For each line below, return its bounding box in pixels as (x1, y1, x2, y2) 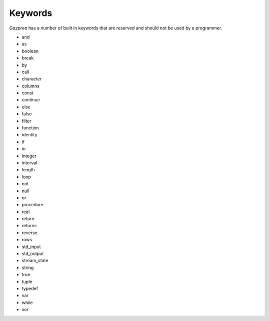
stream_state (21, 258, 48, 264)
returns (21, 223, 37, 229)
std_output (21, 251, 44, 257)
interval (21, 160, 37, 166)
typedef (21, 286, 38, 292)
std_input (21, 244, 41, 250)
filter (21, 118, 32, 124)
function (21, 125, 39, 131)
